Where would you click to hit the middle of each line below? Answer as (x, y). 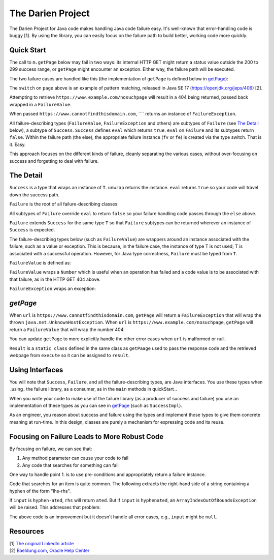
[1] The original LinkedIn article (42, 543)
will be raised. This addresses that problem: (55, 507)
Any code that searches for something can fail (70, 465)
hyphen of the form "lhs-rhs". (40, 491)
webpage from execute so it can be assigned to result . (70, 355)
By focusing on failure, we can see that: (51, 449)
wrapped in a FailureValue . (41, 104)
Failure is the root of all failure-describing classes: (64, 204)
